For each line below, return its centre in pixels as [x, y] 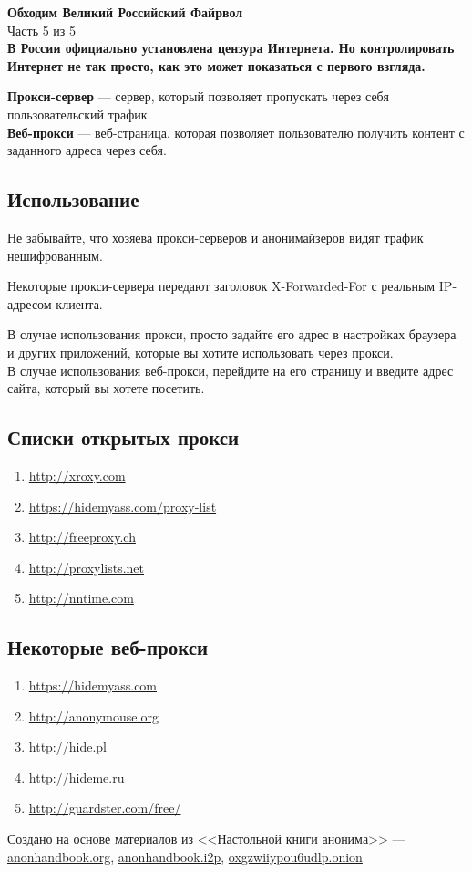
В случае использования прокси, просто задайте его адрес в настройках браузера [232, 334]
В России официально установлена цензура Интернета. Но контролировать [231, 48]
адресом [30, 303]
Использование [73, 199]
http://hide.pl [68, 747]
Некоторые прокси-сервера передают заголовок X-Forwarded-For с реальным [221, 286]
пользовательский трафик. [79, 114]
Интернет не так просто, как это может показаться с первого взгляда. [216, 65]
